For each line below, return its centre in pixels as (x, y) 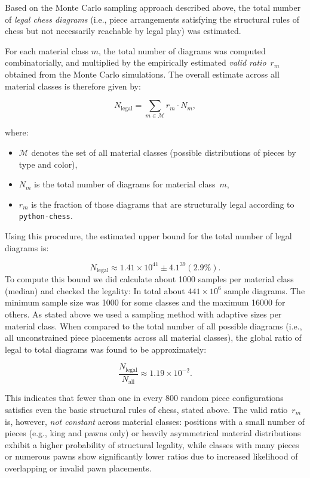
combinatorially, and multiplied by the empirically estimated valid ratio (136, 62)
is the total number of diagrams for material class (125, 184)
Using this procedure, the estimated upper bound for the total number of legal (148, 236)
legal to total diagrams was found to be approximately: (106, 349)
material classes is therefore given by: (73, 86)
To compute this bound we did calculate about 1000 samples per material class (149, 279)
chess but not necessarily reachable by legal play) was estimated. (123, 31)
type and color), (48, 164)
